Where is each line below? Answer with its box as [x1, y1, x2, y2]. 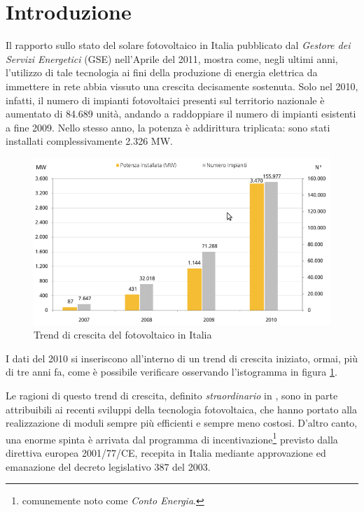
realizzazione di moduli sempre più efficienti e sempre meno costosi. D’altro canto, [6, 415, 358, 430]
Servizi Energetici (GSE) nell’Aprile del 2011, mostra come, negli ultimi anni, [6, 51, 338, 66]
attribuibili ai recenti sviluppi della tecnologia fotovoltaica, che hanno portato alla [6, 401, 357, 416]
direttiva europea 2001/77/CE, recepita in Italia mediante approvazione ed [6, 446, 326, 460]
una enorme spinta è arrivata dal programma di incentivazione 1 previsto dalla [6, 429, 338, 446]
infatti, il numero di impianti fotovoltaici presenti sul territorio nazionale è [6, 92, 325, 107]
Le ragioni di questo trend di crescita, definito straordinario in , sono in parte [6, 387, 338, 402]
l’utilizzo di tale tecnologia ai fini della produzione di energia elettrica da [6, 65, 318, 80]
